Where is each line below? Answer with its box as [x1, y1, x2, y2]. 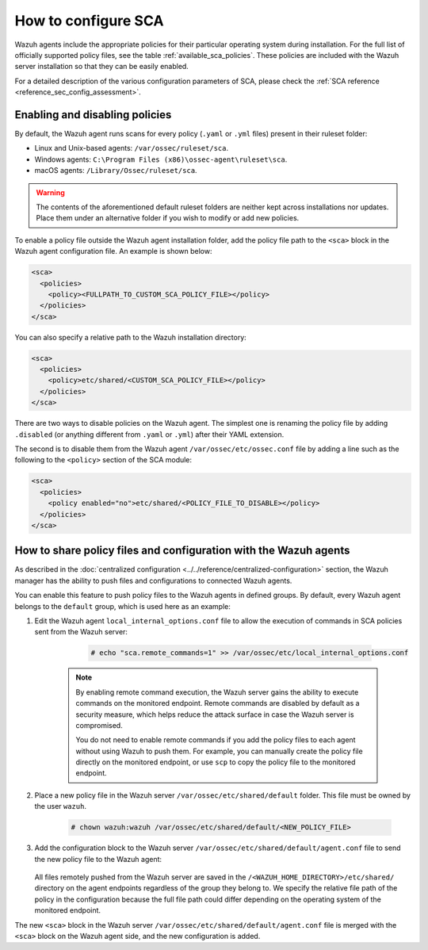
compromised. [75, 720, 123, 730]
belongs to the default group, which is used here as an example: [14, 601, 231, 611]
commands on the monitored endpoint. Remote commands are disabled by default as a [75, 699, 360, 708]
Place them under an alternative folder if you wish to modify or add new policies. [36, 213, 300, 223]
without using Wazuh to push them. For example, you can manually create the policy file [75, 746, 364, 756]
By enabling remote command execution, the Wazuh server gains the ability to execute [75, 687, 359, 697]
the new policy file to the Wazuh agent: [34, 854, 162, 864]
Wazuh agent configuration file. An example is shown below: [14, 247, 212, 256]
